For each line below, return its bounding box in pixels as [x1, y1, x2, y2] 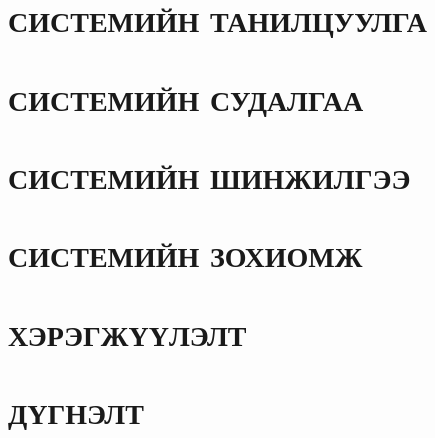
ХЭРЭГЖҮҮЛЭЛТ [8, 313, 247, 354]
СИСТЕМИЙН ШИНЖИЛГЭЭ [8, 156, 411, 197]
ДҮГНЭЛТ [8, 392, 144, 433]
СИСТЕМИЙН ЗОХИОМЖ [8, 235, 363, 276]
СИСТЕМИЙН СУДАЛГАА [8, 78, 364, 119]
